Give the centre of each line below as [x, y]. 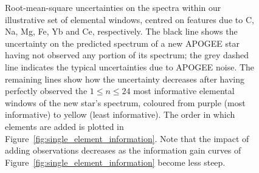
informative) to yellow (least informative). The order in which [120, 114]
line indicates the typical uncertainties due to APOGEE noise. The [130, 66]
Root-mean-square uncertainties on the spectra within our [113, 7]
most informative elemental [184, 91]
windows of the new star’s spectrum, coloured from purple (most [125, 102]
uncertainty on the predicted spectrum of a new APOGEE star [123, 43]
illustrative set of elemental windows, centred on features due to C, [129, 19]
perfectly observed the [46, 91]
